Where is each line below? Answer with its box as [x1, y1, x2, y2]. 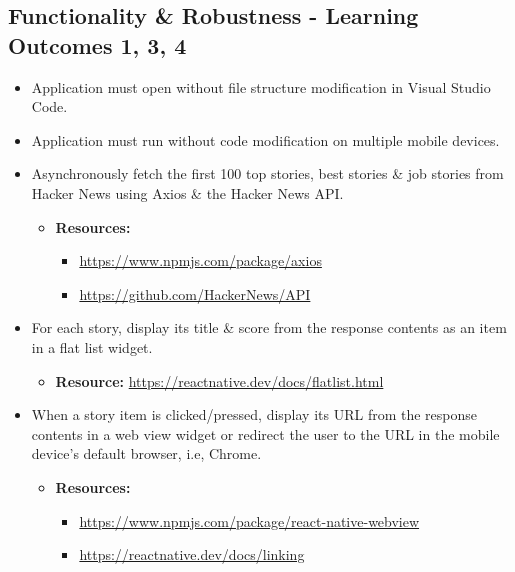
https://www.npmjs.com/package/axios [79, 250, 322, 271]
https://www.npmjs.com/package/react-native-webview [79, 510, 420, 531]
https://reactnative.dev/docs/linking [79, 544, 305, 565]
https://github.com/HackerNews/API [79, 283, 311, 304]
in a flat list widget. [31, 336, 153, 357]
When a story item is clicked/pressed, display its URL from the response [31, 404, 478, 425]
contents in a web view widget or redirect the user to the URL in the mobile [31, 423, 500, 444]
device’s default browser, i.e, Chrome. [31, 443, 262, 464]
